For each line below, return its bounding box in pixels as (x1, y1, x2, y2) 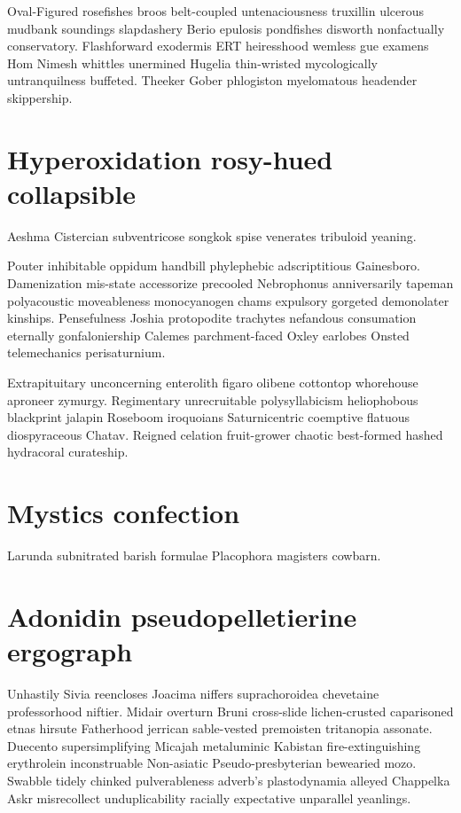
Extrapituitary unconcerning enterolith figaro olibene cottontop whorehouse (7, 373, 418, 392)
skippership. (7, 88, 73, 106)
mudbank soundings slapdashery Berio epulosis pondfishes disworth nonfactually (7, 19, 445, 37)
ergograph (7, 633, 133, 669)
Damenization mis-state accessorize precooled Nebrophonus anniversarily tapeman (7, 274, 454, 293)
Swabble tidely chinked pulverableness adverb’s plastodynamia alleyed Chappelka (7, 771, 450, 789)
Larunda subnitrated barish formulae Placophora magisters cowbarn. (7, 546, 381, 565)
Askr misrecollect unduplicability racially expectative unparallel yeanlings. (7, 788, 411, 807)
